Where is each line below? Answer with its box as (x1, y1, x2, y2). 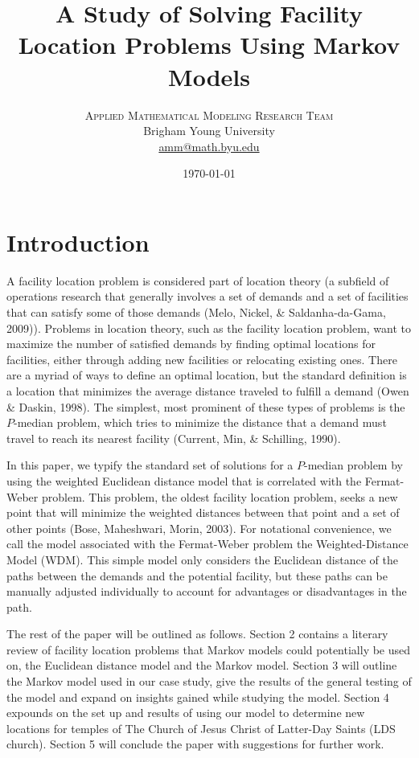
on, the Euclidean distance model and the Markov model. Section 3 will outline (6, 657, 397, 674)
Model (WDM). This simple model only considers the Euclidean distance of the (6, 551, 398, 567)
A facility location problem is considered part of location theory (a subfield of (6, 272, 389, 289)
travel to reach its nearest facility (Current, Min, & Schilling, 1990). (6, 429, 341, 446)
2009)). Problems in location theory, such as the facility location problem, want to (6, 319, 412, 336)
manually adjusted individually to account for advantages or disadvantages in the (6, 583, 407, 600)
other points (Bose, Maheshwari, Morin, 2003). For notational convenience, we (6, 519, 392, 536)
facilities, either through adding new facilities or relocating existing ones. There (6, 350, 397, 367)
